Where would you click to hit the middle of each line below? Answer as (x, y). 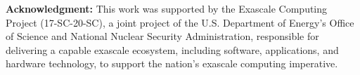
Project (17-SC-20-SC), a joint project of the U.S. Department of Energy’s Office (180, 22)
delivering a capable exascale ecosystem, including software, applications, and (172, 49)
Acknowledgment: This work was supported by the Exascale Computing (167, 8)
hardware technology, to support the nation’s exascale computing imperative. (172, 63)
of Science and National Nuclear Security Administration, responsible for (162, 36)
